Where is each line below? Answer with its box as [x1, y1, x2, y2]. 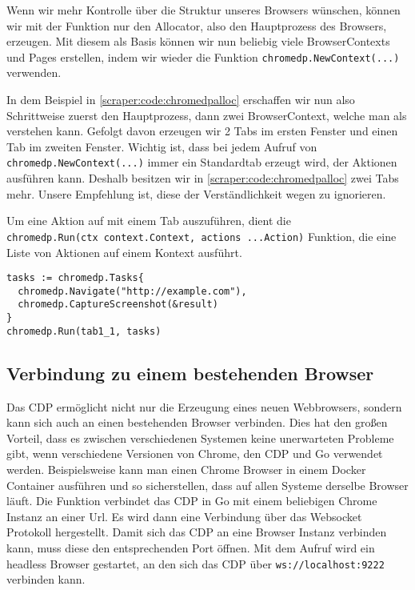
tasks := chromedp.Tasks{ [6, 272, 144, 284]
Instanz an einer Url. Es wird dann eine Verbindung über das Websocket [6, 508, 362, 524]
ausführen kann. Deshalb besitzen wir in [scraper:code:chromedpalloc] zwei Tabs [6, 170, 399, 187]
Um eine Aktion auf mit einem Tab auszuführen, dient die [6, 212, 291, 229]
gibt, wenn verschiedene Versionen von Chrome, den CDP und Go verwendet [6, 445, 383, 462]
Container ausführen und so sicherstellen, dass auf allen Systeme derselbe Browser [6, 476, 409, 493]
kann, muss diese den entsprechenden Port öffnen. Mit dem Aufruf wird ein [6, 539, 375, 556]
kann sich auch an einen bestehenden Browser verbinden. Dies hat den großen [6, 414, 388, 431]
